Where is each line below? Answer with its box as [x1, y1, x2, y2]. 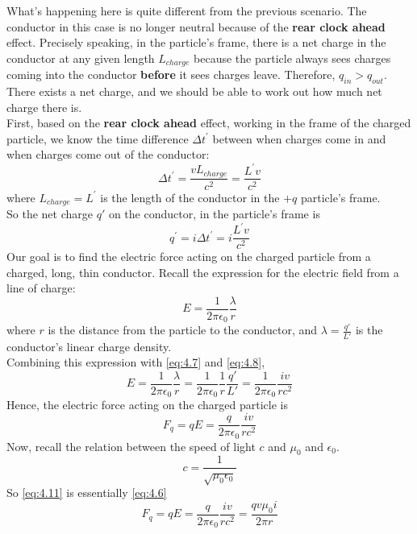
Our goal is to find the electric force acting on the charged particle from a [6, 248, 371, 265]
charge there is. [6, 98, 82, 115]
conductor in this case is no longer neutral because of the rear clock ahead [6, 18, 386, 35]
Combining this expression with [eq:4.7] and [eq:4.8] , [6, 354, 265, 370]
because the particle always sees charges [194, 49, 391, 66]
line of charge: [6, 279, 76, 296]
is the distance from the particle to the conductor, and [48, 321, 318, 338]
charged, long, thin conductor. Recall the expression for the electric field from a [6, 263, 399, 280]
